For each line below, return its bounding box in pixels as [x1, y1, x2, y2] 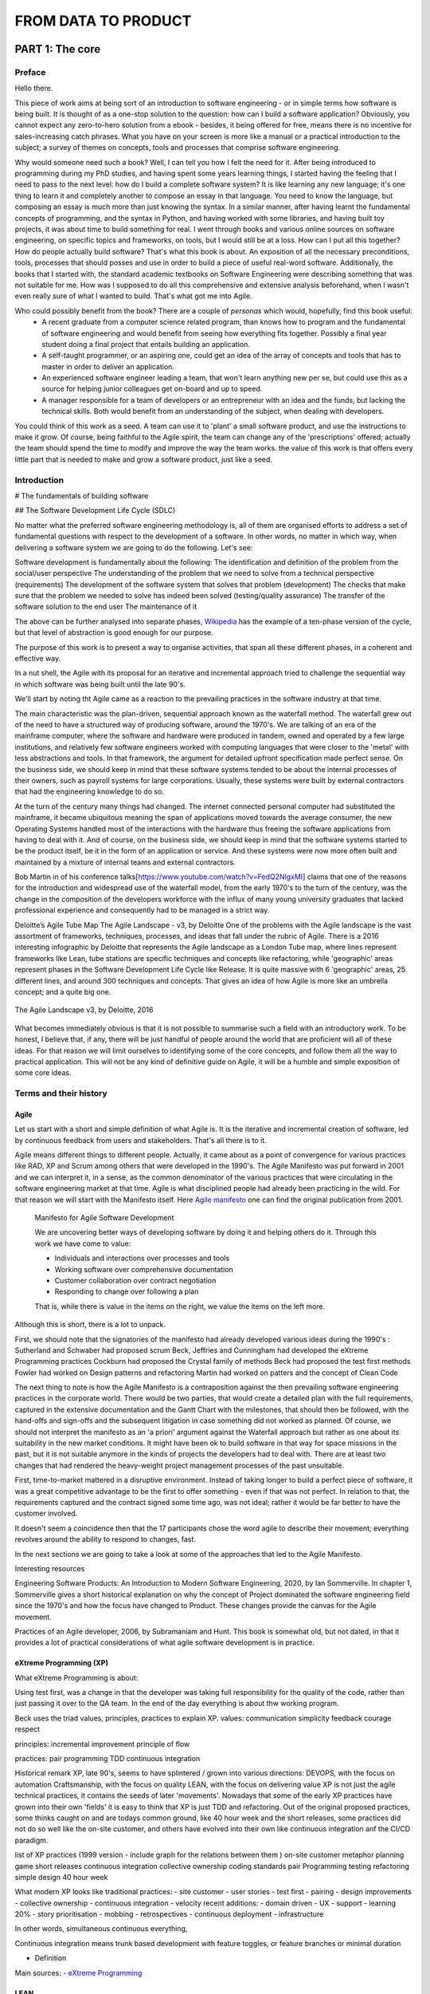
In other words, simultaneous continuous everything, [14, 1924, 188, 1933]
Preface [14, 66, 46, 77]
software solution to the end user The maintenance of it [14, 602, 197, 612]
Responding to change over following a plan [54, 1287, 199, 1296]
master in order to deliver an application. [41, 361, 175, 371]
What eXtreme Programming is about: [14, 1673, 139, 1682]
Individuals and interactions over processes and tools [54, 1253, 230, 1263]
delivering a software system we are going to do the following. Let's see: [14, 542, 253, 552]
